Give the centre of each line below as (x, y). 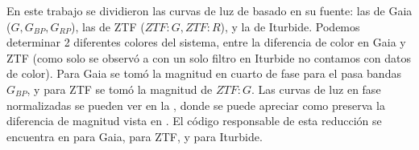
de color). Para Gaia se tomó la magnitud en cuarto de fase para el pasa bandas (204, 73)
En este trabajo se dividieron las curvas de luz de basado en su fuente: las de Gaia (209, 10)
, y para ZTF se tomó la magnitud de (120, 89)
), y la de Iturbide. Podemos (290, 26)
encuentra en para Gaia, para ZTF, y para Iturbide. (135, 136)
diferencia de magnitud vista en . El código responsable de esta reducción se (194, 121)
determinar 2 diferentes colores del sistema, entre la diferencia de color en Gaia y (206, 42)
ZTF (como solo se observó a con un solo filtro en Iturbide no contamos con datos (209, 57)
